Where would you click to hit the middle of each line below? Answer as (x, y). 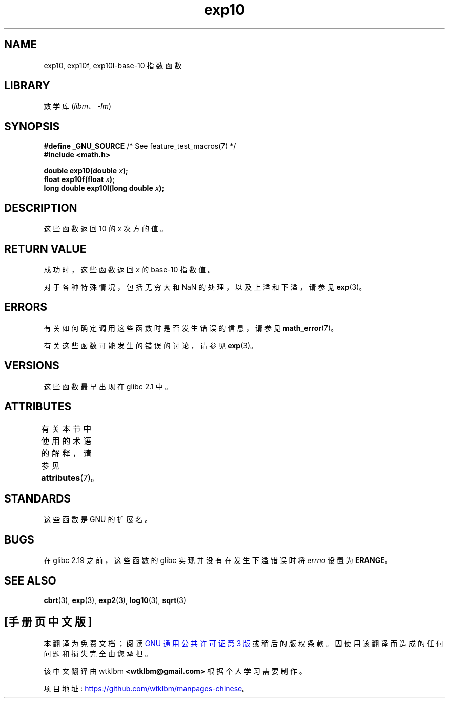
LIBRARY (27, 86)
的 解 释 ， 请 (66, 453)
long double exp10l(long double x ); (104, 188)
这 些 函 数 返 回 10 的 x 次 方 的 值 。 (106, 229)
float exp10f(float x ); (79, 179)
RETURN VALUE (45, 249)
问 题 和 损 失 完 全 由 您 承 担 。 (98, 653)
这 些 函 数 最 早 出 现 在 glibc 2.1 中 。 (108, 386)
